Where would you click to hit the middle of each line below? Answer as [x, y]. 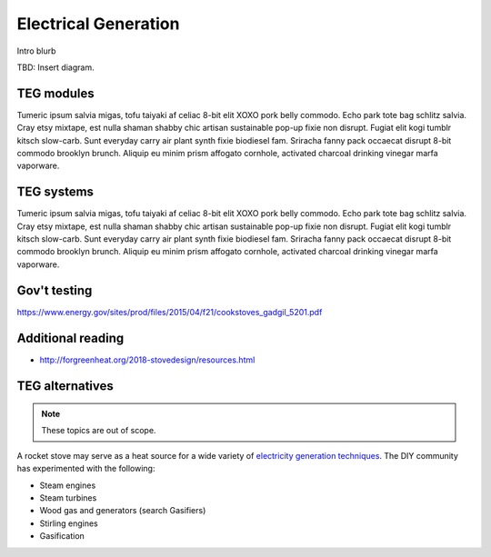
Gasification [62, 536]
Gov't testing [55, 290]
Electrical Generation [98, 24]
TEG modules [55, 93]
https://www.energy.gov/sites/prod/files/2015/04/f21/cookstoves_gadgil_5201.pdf [170, 312]
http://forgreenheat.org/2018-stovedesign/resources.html [147, 360]
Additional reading [70, 338]
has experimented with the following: [86, 469]
